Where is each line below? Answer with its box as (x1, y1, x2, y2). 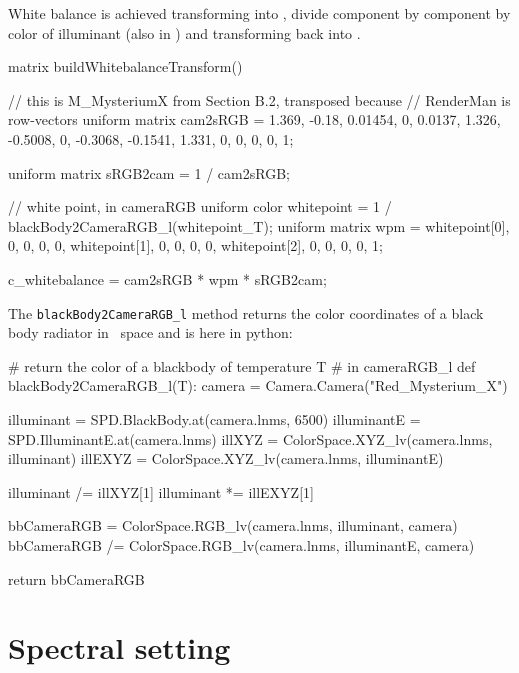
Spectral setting (8, 627, 231, 668)
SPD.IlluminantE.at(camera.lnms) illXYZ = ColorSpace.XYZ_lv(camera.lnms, (8, 428, 493, 449)
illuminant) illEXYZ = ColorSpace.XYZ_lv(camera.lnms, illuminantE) (8, 448, 444, 469)
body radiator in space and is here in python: (8, 322, 293, 343)
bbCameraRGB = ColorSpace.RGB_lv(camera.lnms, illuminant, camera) (8, 515, 458, 536)
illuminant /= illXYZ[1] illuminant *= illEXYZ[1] (8, 481, 314, 502)
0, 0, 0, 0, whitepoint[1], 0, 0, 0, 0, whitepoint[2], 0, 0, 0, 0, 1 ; (8, 235, 383, 256)
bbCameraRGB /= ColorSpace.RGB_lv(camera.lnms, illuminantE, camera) (8, 534, 475, 555)
